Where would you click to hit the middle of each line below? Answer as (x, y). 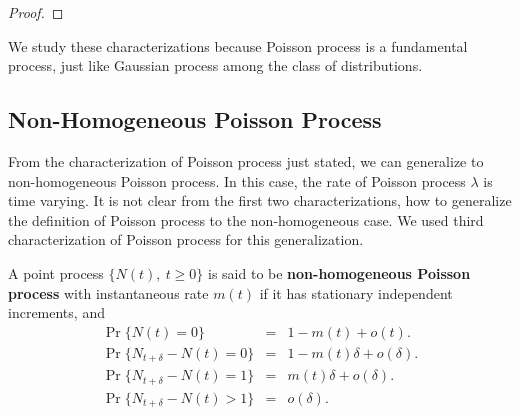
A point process (56, 272)
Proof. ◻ (36, 12)
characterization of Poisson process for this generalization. (186, 239)
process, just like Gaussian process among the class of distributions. (215, 65)
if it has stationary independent (356, 292)
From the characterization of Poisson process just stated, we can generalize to (246, 160)
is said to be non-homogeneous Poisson (339, 272)
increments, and (56, 312)
